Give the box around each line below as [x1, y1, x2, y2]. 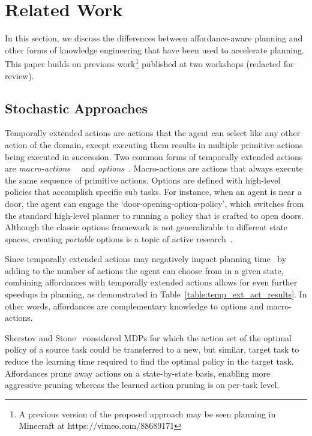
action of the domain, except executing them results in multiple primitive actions [5, 138, 303, 151]
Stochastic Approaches [5, 98, 148, 117]
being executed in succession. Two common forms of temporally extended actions [5, 150, 303, 163]
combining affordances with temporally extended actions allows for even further [5, 276, 298, 288]
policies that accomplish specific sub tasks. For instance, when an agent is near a [5, 185, 302, 198]
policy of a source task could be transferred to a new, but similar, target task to [5, 343, 299, 356]
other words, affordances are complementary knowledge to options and [5, 299, 264, 312]
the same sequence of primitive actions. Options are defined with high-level [5, 173, 281, 186]
